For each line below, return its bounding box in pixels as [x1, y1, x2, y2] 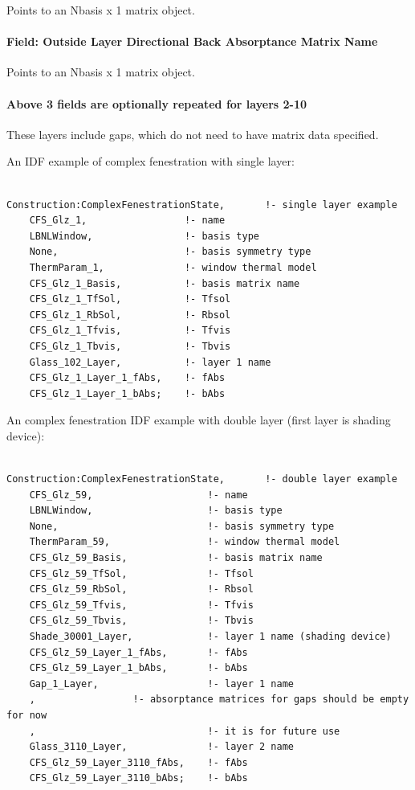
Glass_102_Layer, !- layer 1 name [29, 356, 271, 368]
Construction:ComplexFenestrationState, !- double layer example [6, 473, 397, 485]
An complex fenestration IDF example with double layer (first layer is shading [6, 411, 391, 428]
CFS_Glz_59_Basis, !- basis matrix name [29, 552, 323, 564]
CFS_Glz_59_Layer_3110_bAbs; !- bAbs [29, 772, 248, 784]
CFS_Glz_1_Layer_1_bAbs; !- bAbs [29, 387, 226, 399]
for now [6, 709, 47, 721]
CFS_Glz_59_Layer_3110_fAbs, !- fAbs [29, 756, 248, 768]
